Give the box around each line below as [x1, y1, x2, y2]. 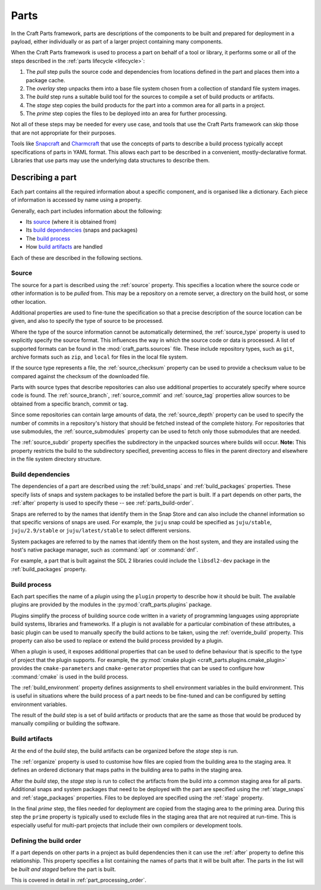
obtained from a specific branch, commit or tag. [11, 400, 128, 407]
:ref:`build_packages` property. [11, 565, 87, 572]
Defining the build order [11, 836, 81, 845]
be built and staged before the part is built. [11, 866, 116, 873]
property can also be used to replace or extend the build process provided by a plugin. [11, 637, 224, 644]
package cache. [26, 76, 65, 83]
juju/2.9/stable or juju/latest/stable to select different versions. [11, 527, 191, 534]
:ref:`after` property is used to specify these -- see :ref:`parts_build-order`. [11, 499, 194, 506]
